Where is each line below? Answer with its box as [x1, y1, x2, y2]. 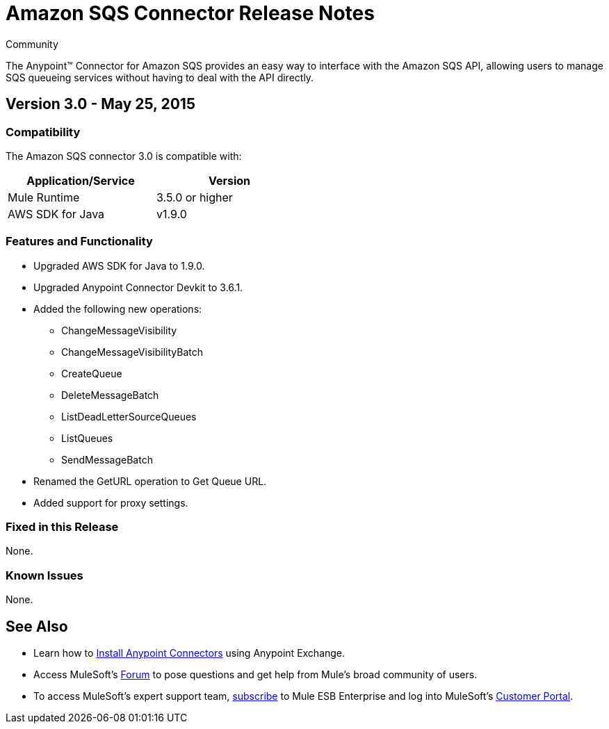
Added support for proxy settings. [33, 496, 188, 509]
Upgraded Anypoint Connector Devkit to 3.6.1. [33, 281, 243, 293]
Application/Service [26, 173, 135, 188]
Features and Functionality [6, 234, 153, 249]
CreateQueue [61, 367, 122, 379]
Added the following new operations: [33, 302, 202, 315]
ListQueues [61, 432, 113, 444]
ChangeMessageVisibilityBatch [61, 345, 203, 358]
